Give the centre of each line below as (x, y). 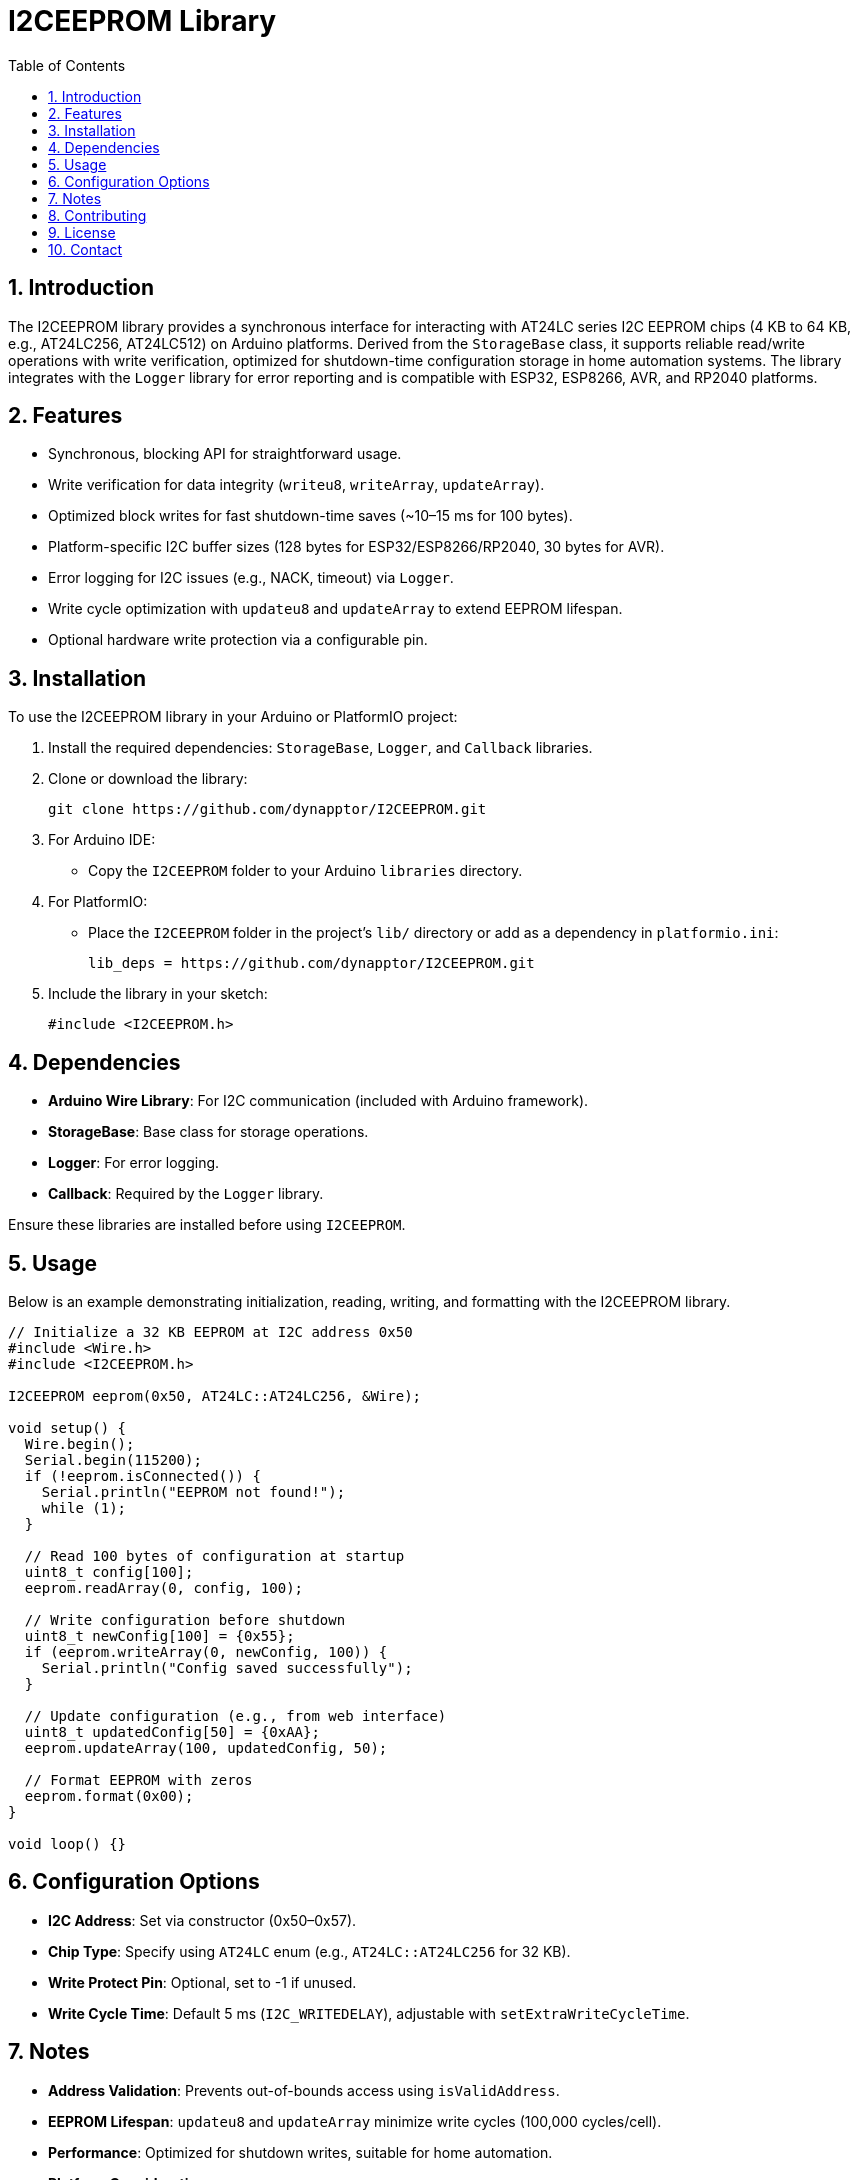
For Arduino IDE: (102, 840)
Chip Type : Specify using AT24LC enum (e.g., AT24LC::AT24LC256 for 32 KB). (309, 1951)
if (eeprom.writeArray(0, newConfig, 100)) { (206, 1651)
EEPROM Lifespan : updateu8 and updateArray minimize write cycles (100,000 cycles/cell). (355, 2121)
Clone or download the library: (148, 779)
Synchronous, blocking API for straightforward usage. (225, 454)
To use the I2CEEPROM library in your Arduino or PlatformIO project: (233, 717)
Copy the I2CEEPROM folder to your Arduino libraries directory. (305, 871)
